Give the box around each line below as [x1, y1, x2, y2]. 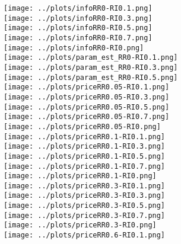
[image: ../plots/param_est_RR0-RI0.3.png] [4, 63, 178, 72]
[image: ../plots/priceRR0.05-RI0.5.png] [4, 102, 170, 111]
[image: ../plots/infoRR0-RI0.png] [4, 43, 144, 52]
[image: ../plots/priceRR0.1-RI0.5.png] [4, 152, 166, 160]
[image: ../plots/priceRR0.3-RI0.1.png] [4, 181, 166, 190]
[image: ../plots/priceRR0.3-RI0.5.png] [4, 201, 166, 210]
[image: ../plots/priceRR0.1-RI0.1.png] [4, 132, 166, 141]
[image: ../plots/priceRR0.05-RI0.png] [4, 122, 161, 131]
